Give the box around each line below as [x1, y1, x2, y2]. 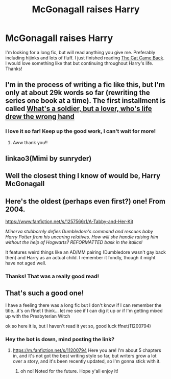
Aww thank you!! [12, 139, 48, 145]
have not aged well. [5, 260, 47, 266]
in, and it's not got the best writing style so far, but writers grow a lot [12, 353, 157, 359]
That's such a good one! [5, 288, 84, 297]
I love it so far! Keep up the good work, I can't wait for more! [5, 128, 156, 135]
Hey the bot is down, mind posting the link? [5, 336, 115, 343]
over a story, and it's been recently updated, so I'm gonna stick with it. [12, 358, 161, 364]
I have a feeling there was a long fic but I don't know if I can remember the [5, 302, 162, 308]
